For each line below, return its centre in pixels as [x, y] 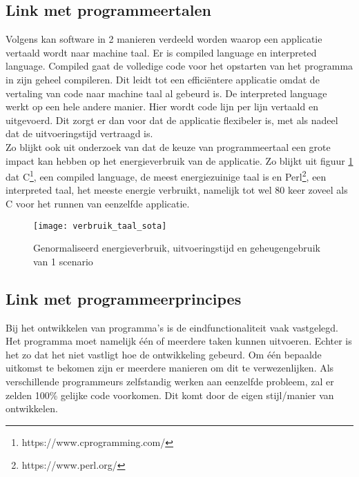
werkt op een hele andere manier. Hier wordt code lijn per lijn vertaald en [162, 106]
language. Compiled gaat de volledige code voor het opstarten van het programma [179, 66]
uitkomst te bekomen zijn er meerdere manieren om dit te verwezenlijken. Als [170, 368]
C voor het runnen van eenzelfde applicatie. [98, 203]
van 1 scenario [63, 261]
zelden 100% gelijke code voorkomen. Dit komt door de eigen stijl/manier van [170, 395]
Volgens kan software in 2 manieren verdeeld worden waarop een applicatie [164, 39]
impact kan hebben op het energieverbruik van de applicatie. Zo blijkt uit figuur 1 [179, 160]
